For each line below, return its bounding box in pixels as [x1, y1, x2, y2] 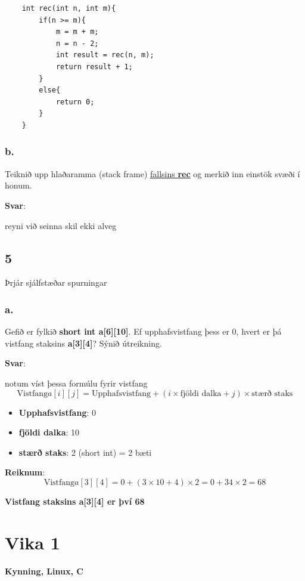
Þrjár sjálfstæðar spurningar [5, 276, 107, 289]
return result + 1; [55, 62, 133, 71]
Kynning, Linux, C [5, 564, 83, 577]
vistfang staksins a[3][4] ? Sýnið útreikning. [5, 336, 162, 349]
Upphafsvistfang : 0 [18, 406, 96, 418]
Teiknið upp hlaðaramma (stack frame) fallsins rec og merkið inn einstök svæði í [5, 167, 300, 180]
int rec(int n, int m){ [21, 4, 116, 13]
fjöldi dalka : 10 [18, 426, 80, 438]
